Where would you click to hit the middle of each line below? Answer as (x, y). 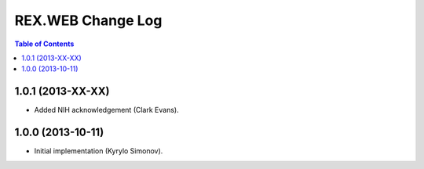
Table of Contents (44, 44)
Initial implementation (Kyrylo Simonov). (99, 151)
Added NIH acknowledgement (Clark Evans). (107, 110)
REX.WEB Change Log (88, 20)
